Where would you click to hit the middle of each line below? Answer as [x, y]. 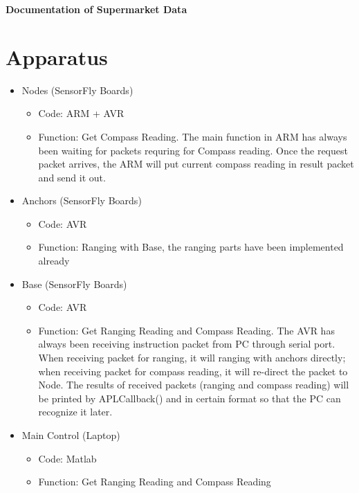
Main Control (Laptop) [71, 435]
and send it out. [72, 177]
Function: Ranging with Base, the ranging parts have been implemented [191, 247]
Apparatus [57, 56]
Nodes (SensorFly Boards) [77, 90]
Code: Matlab [67, 458]
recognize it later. [75, 412]
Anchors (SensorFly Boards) [82, 200]
